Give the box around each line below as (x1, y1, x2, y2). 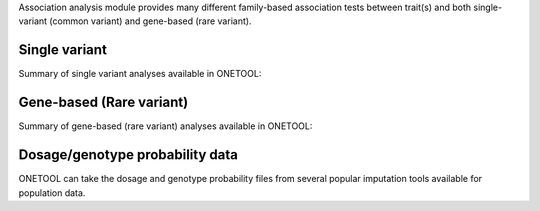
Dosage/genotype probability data (18, 146, 239, 164)
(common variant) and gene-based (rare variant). (49, 15, 252, 27)
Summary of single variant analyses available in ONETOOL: (18, 68, 262, 80)
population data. (18, 186, 86, 199)
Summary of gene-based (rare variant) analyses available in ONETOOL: (18, 120, 313, 132)
